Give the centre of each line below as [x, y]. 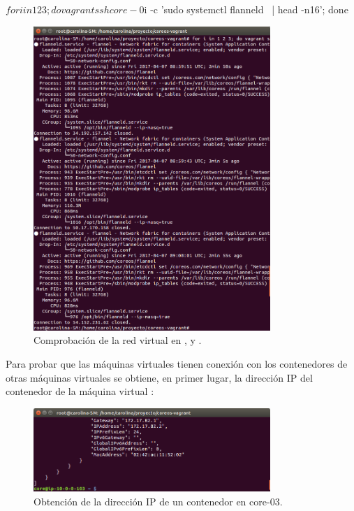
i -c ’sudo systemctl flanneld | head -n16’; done [246, 9]
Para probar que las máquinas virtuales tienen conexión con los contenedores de [177, 363]
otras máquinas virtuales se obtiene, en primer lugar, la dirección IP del [159, 377]
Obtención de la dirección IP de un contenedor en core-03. [158, 501]
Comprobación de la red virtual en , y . [118, 340]
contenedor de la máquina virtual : [80, 391]
